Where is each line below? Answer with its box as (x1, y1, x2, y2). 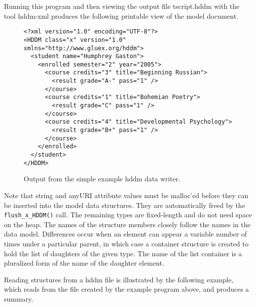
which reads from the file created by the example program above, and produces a (4, 284, 249, 294)
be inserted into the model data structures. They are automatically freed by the (4, 200, 245, 210)
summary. (4, 293, 34, 304)
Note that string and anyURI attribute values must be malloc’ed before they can (4, 190, 249, 200)
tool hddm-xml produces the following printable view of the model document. (4, 10, 239, 21)
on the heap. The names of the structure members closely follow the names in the (4, 219, 251, 229)
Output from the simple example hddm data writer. (24, 173, 181, 184)
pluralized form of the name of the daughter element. (4, 258, 164, 268)
